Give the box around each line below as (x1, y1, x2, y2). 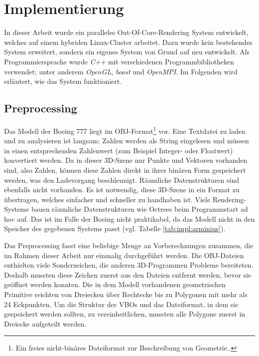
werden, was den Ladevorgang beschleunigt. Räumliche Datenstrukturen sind (4, 174, 240, 185)
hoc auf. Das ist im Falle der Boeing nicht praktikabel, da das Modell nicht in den (4, 213, 255, 224)
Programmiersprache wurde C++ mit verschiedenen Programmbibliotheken (4, 56, 235, 66)
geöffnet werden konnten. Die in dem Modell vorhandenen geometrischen (4, 279, 226, 290)
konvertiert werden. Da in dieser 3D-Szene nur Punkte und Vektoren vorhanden (4, 155, 248, 165)
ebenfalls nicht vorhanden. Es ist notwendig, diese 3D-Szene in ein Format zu (4, 184, 240, 195)
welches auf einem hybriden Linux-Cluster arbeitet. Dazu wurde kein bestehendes (4, 36, 253, 47)
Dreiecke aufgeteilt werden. (4, 318, 87, 329)
